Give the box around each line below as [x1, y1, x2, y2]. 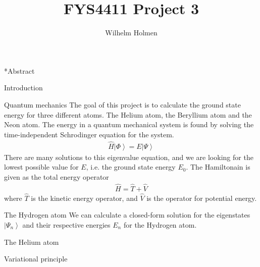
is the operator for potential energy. [146, 192, 257, 203]
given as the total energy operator [4, 171, 109, 182]
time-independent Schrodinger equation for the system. [4, 129, 174, 139]
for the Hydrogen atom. [123, 219, 197, 230]
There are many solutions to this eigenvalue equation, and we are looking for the [4, 151, 253, 162]
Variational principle [4, 253, 68, 264]
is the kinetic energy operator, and [31, 192, 138, 203]
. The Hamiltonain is [186, 162, 250, 172]
